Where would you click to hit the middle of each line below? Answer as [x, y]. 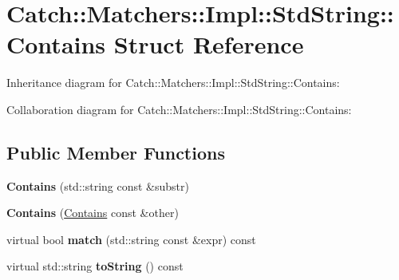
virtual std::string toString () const [95, 266]
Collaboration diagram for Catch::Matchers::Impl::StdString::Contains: [179, 109]
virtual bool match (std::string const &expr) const [131, 239]
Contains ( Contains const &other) [93, 213]
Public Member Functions [116, 152]
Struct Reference [209, 44]
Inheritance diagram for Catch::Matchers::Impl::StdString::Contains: [173, 83]
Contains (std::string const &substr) [98, 185]
